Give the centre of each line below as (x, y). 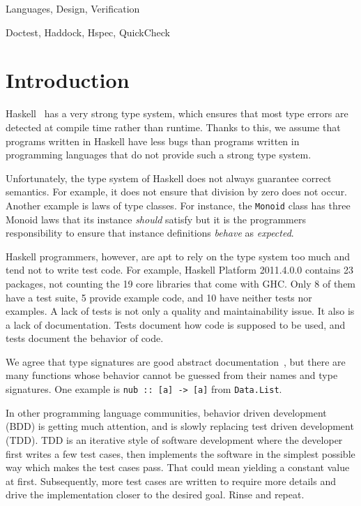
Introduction (68, 80)
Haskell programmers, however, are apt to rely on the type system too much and (178, 256)
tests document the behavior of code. (85, 338)
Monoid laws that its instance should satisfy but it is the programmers (156, 219)
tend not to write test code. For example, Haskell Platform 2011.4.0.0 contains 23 (179, 270)
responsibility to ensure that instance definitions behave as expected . (150, 233)
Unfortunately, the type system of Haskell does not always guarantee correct (169, 178)
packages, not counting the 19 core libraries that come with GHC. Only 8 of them (181, 283)
